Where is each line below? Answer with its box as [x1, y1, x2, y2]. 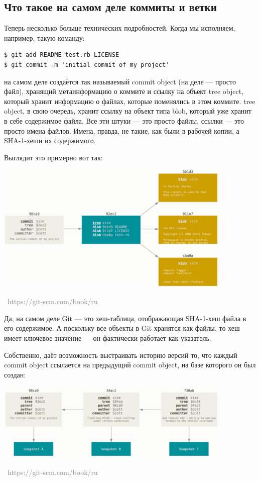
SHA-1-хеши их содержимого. [4, 135, 96, 146]
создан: [4, 369, 26, 379]
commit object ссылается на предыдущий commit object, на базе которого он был [4, 359, 256, 370]
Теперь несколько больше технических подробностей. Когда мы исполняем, [4, 23, 235, 33]
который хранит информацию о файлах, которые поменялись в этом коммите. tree [4, 95, 255, 106]
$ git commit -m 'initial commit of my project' [4, 61, 170, 68]
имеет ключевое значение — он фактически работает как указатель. [4, 332, 211, 343]
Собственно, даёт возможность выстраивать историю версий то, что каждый [4, 349, 237, 360]
